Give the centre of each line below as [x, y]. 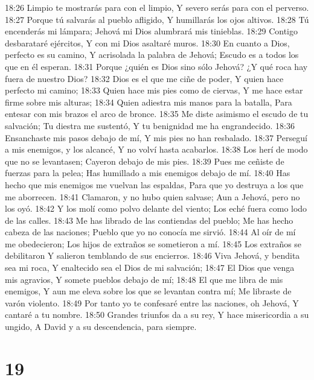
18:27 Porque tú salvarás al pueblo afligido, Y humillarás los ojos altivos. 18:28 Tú [157, 19]
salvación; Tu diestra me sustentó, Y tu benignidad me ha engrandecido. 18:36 [150, 125]
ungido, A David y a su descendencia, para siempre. [101, 327]
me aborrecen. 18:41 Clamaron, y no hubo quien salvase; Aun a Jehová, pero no [152, 196]
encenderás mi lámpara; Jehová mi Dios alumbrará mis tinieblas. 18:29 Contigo [151, 31]
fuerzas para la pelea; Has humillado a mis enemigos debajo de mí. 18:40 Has [148, 173]
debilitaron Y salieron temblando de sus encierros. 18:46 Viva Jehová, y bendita [152, 255]
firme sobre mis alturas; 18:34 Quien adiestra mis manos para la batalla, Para [149, 102]
